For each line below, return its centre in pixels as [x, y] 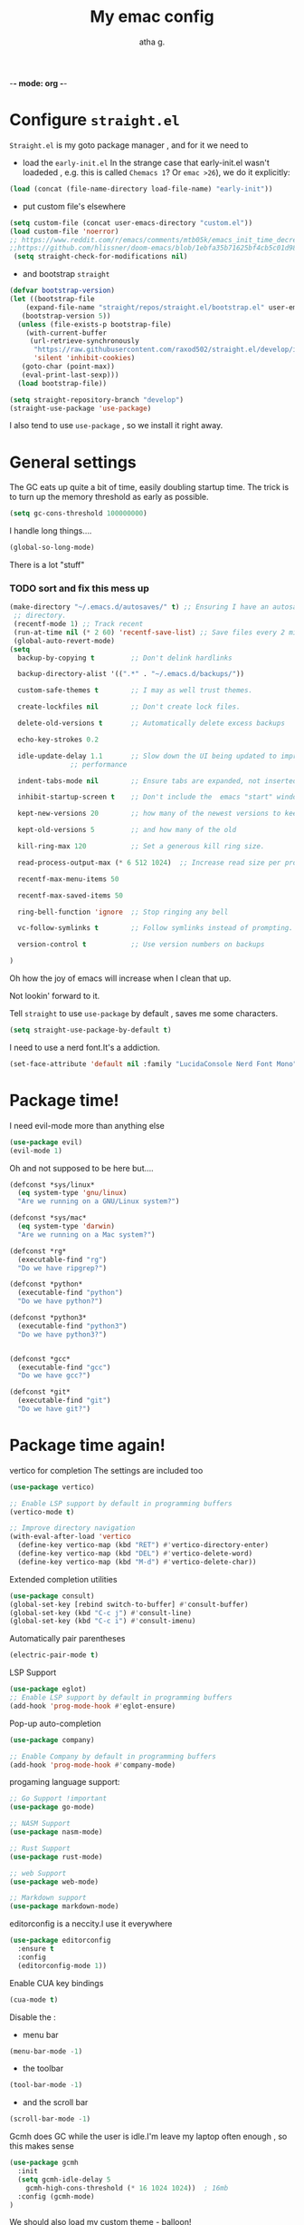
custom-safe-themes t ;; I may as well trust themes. [135, 691]
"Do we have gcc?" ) [54, 1376]
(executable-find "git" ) [64, 1401]
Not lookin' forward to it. [55, 996]
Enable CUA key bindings [57, 1983]
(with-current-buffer [66, 333]
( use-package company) [52, 1740]
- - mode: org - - [38, 83]
